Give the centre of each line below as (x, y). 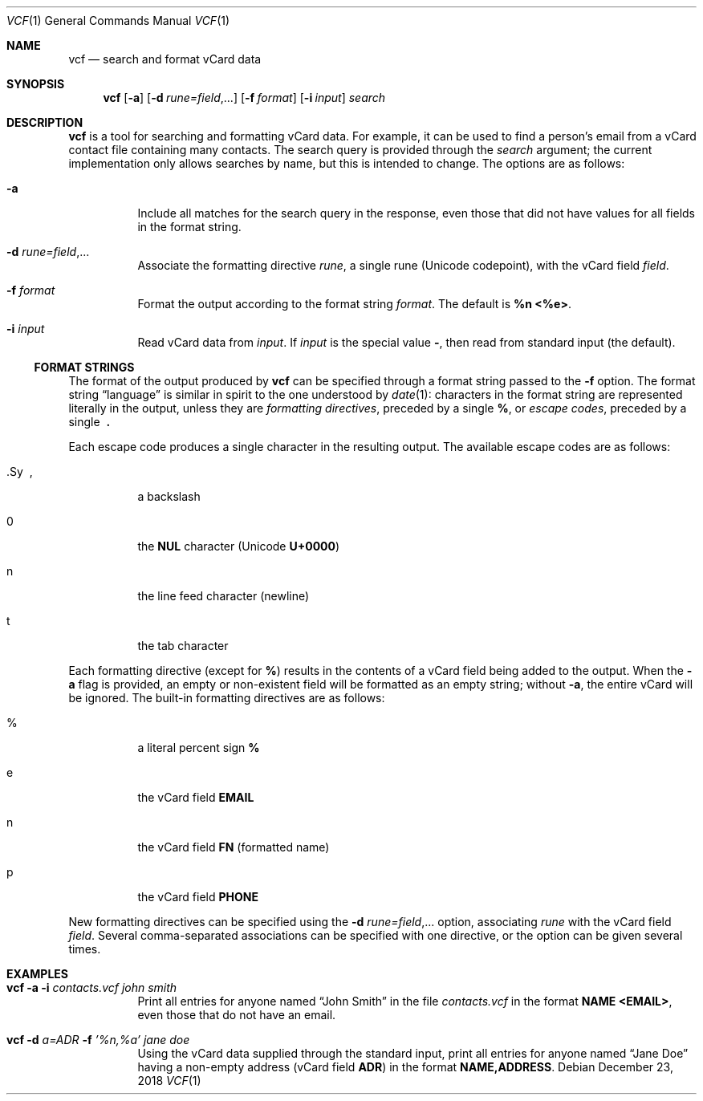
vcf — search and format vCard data (165, 59)
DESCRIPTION (45, 122)
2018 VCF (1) (169, 1081)
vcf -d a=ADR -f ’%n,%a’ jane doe (98, 1040)
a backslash (169, 496)
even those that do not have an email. (237, 1015)
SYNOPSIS (36, 84)
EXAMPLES (37, 974)
